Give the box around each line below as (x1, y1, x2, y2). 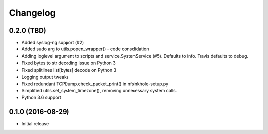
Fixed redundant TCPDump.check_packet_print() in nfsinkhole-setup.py (21, 81, 169, 87)
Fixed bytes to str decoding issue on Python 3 (21, 60, 116, 66)
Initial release (21, 121, 49, 127)
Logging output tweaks (21, 74, 69, 80)
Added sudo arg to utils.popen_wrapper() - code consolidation (21, 46, 149, 52)
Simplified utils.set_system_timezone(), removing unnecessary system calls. (21, 88, 177, 93)
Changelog (9, 7, 56, 18)
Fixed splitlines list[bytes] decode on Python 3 (21, 67, 117, 73)
